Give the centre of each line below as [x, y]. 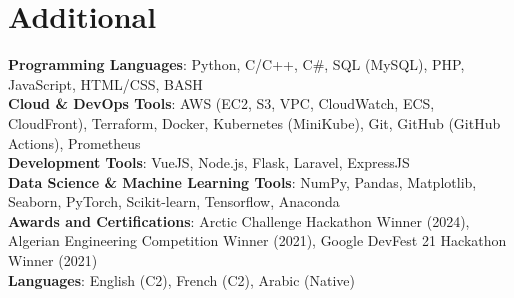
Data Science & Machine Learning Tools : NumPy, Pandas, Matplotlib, [242, 181]
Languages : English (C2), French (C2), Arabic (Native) [182, 279]
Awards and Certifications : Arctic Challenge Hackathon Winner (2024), [239, 220]
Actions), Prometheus [74, 142]
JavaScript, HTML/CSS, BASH [105, 83]
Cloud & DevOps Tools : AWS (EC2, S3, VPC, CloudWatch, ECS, [221, 103]
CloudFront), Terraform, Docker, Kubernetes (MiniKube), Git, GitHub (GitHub [254, 122]
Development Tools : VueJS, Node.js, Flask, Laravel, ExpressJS [209, 162]
